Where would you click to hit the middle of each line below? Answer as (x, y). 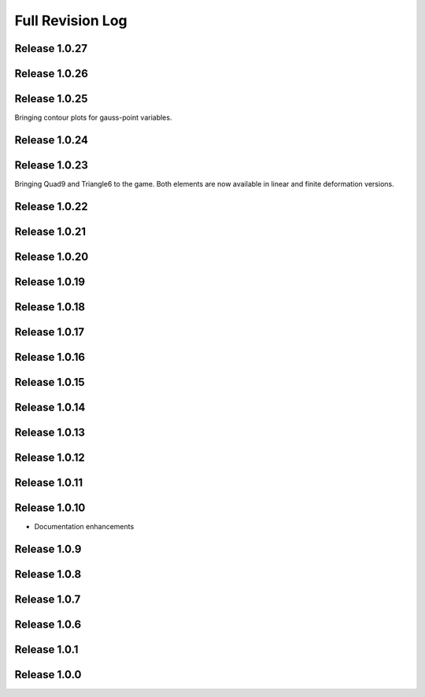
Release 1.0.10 (50, 508)
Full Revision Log (71, 20)
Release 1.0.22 (51, 206)
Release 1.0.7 (48, 599)
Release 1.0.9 (48, 549)
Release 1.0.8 (48, 574)
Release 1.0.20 (52, 256)
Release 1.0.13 (50, 432)
